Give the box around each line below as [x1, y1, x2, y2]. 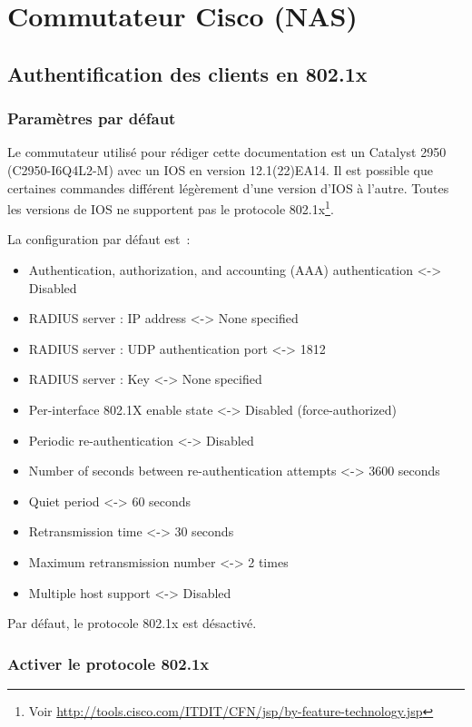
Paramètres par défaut [7, 107, 176, 130]
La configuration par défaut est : [7, 230, 191, 249]
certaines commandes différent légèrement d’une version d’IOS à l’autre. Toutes [7, 178, 449, 197]
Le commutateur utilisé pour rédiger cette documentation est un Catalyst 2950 [7, 142, 447, 162]
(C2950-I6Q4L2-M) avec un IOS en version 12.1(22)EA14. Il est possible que [7, 160, 433, 179]
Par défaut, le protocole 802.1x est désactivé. [7, 614, 257, 633]
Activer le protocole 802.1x [7, 652, 210, 674]
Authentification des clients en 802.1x [7, 59, 368, 87]
